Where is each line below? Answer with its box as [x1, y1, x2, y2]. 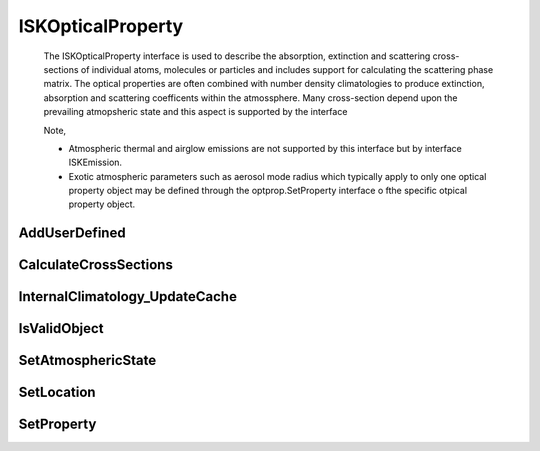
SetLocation [18, 384, 96, 401]
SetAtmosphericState [18, 352, 157, 369]
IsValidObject [18, 320, 104, 337]
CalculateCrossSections [18, 256, 174, 274]
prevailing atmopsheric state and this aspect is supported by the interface [43, 106, 348, 118]
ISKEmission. [68, 156, 123, 169]
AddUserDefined [18, 225, 126, 242]
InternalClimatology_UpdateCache [18, 288, 237, 305]
